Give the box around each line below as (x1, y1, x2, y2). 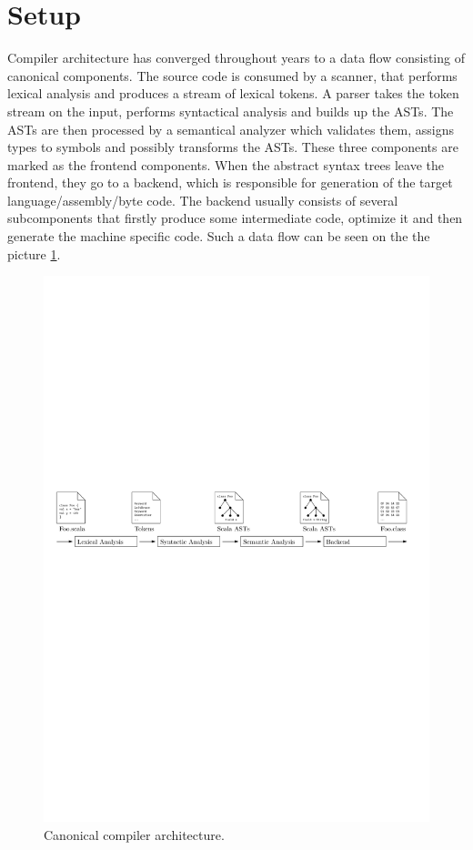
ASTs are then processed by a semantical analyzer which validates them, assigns (7, 119, 455, 138)
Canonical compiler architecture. (44, 825, 225, 844)
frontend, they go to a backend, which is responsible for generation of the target (7, 173, 453, 192)
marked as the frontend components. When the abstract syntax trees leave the (7, 155, 445, 174)
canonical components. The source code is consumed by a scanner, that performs (7, 66, 458, 85)
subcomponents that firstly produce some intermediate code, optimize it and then (7, 208, 463, 228)
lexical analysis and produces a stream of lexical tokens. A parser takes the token (7, 84, 459, 103)
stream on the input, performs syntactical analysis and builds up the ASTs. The (7, 101, 454, 120)
